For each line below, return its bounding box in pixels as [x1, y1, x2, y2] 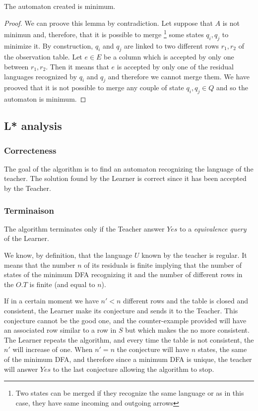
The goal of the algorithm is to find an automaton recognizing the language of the [4, 163, 254, 174]
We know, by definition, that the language [4, 250, 132, 260]
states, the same [197, 344, 247, 354]
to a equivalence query [180, 223, 247, 234]
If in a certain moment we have [4, 295, 99, 306]
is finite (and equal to [29, 279, 95, 289]
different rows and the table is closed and [123, 295, 249, 306]
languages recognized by [4, 71, 77, 81]
